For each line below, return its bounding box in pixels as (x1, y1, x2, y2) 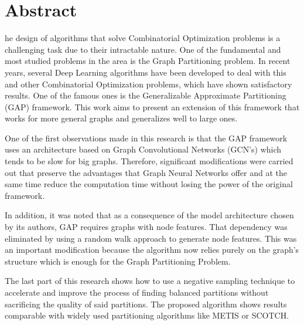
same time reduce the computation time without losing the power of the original (5, 178, 293, 190)
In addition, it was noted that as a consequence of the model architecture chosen (5, 209, 294, 221)
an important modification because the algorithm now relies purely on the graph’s (5, 243, 299, 256)
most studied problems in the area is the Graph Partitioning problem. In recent (5, 55, 291, 67)
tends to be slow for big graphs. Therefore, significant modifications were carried (5, 155, 293, 167)
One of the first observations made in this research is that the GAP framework (5, 131, 288, 144)
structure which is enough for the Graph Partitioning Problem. (5, 255, 231, 267)
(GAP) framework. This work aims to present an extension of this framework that (5, 100, 300, 113)
